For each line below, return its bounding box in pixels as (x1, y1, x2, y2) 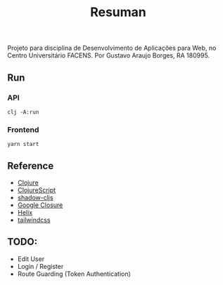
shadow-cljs (17, 193, 54, 201)
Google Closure (17, 201, 63, 209)
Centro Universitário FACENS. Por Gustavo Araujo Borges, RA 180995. (7, 51, 210, 60)
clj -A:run (7, 108, 39, 116)
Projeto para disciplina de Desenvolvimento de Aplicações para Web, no (7, 44, 217, 53)
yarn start (7, 141, 39, 148)
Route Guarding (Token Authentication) (17, 270, 132, 278)
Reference (7, 159, 54, 172)
